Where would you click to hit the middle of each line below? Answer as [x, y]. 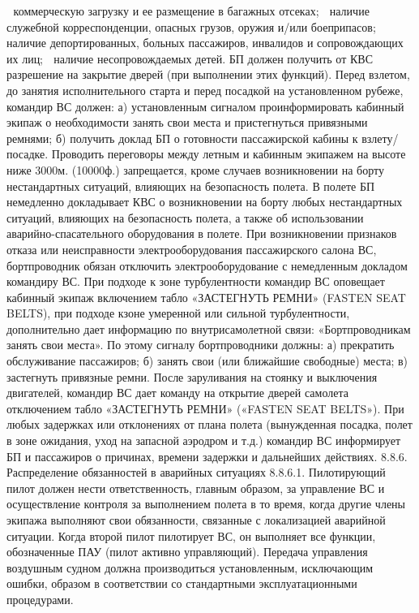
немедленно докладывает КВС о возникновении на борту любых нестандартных [205, 202]
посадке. [28, 154]
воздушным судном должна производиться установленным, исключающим [190, 567]
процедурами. [40, 599]
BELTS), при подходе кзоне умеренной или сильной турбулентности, [178, 313]
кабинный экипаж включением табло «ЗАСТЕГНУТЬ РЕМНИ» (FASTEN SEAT [206, 297]
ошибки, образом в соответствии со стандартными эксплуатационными [182, 583]
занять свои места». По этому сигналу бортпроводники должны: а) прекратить [201, 345]
